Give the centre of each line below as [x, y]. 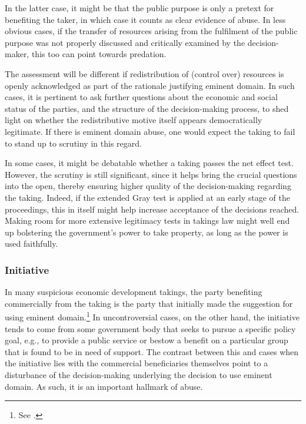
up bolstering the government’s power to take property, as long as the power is [147, 232]
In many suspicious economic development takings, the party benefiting [134, 292]
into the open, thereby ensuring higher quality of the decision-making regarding [148, 186]
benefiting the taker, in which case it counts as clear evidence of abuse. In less [145, 19]
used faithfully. [31, 244]
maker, [17, 54]
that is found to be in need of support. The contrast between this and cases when [152, 351]
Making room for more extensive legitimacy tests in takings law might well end [147, 221]
